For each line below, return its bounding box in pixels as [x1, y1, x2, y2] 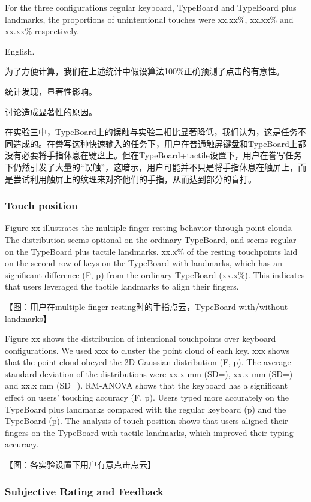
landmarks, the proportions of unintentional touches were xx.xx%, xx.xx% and [5, 13, 294, 25]
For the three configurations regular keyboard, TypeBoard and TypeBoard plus [5, 1, 297, 13]
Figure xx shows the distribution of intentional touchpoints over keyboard [5, 332, 276, 345]
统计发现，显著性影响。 [5, 85, 97, 97]
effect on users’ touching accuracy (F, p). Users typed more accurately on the [5, 391, 289, 404]
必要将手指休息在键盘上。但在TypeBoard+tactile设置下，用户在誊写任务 [21, 149, 302, 161]
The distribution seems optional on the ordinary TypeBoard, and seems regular [5, 233, 297, 245]
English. [5, 44, 35, 57]
